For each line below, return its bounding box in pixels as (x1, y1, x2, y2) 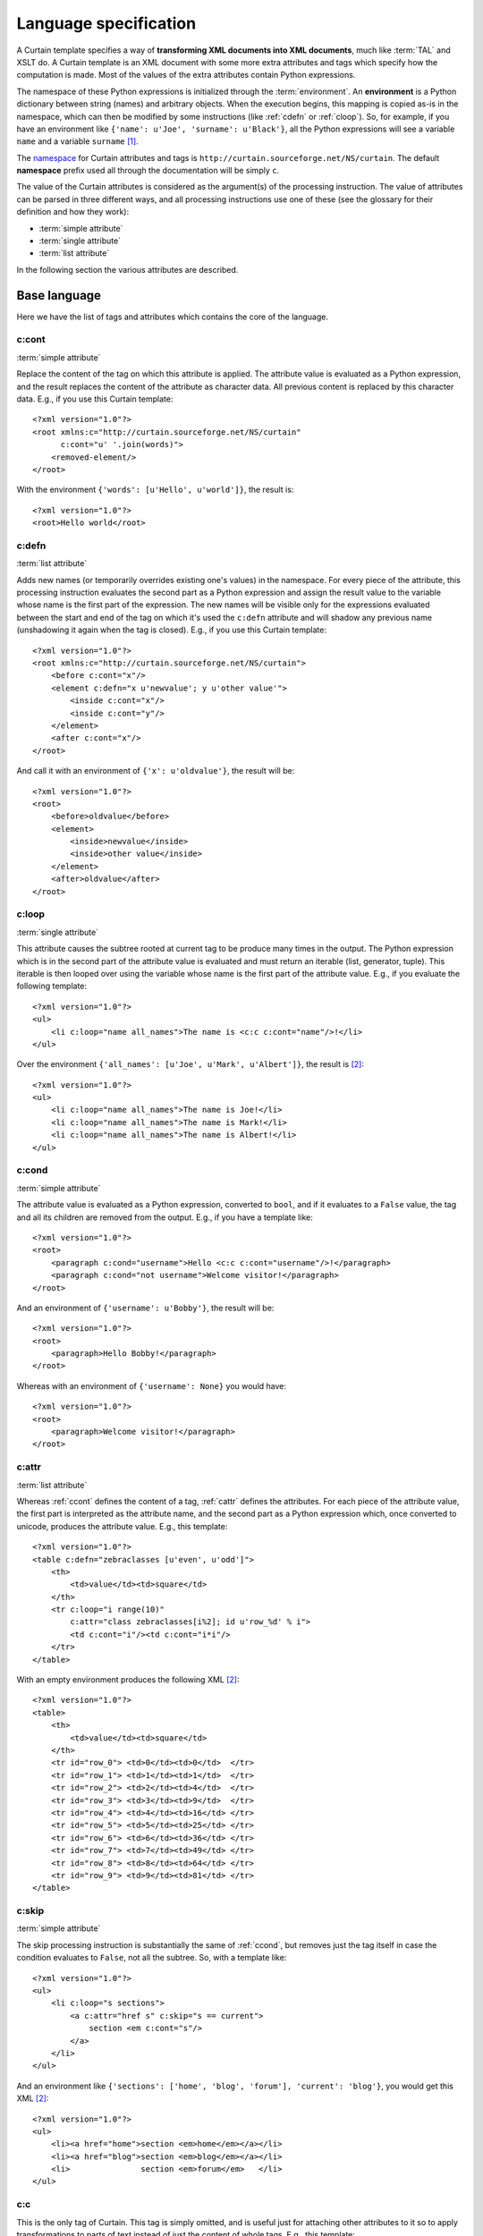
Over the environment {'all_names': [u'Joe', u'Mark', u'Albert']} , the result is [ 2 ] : (16, 1059, 364, 1070)
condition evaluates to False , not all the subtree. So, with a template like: (16, 1952, 287, 1963)
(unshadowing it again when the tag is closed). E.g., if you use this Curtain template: (16, 624, 326, 635)
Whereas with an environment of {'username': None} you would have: (16, 1380, 286, 1391)
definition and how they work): (16, 207, 130, 217)
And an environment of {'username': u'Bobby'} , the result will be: (16, 1302, 275, 1313)
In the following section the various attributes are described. (16, 264, 239, 275)
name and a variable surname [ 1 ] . (16, 136, 139, 147)
